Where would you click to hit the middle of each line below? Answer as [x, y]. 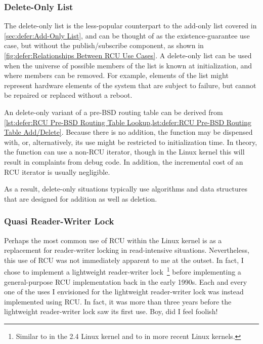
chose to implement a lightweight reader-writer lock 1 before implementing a [123, 271]
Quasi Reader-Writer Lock [59, 221]
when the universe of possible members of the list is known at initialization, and [128, 65]
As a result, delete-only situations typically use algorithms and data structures [126, 189]
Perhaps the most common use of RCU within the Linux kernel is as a [113, 240]
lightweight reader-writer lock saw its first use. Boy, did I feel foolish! [111, 311]
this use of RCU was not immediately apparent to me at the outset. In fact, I [124, 260]
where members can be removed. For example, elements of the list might [116, 75]
